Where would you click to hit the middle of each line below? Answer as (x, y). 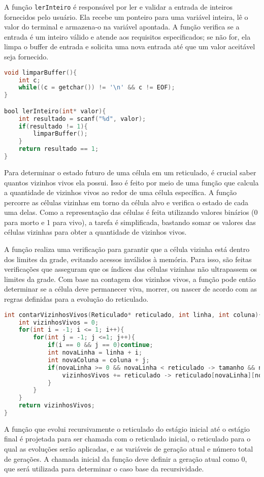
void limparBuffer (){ (41, 72)
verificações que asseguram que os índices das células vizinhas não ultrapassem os (130, 269)
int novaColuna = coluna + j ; (98, 360)
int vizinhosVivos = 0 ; (59, 322)
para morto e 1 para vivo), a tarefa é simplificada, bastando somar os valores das (130, 222)
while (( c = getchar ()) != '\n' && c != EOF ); (97, 88)
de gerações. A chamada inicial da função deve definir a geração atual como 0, (126, 458)
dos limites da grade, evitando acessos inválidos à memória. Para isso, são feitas (128, 259)
